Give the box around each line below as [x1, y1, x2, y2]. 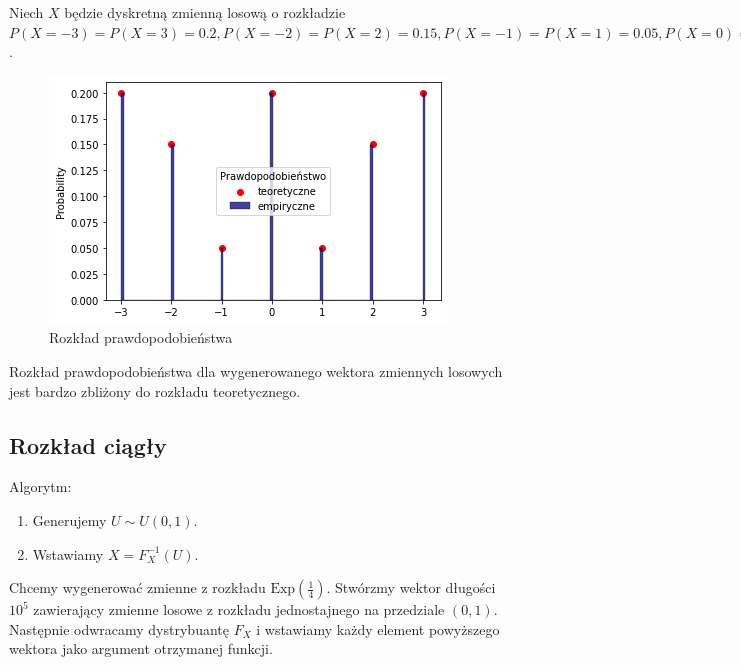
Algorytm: [9, 476, 72, 497]
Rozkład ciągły [9, 429, 167, 460]
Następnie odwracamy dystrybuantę [9, 618, 229, 639]
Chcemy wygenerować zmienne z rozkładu [9, 577, 266, 598]
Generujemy [32, 509, 107, 530]
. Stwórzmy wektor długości [326, 577, 496, 598]
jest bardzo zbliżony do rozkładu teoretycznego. [9, 380, 301, 401]
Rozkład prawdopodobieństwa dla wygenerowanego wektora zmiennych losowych [9, 360, 503, 381]
